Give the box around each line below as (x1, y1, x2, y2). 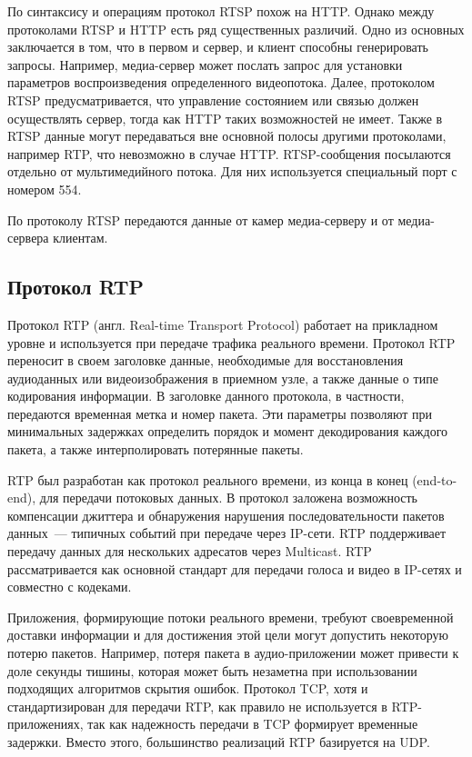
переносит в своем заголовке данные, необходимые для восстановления (7, 351, 404, 370)
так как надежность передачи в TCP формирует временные (87, 714, 418, 733)
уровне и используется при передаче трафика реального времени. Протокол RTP (7, 333, 456, 352)
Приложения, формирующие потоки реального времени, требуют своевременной (7, 607, 454, 626)
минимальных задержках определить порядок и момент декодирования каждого (7, 422, 448, 441)
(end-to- (412, 470, 457, 489)
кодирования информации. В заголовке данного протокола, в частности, (7, 386, 405, 405)
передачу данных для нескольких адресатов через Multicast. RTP (7, 542, 372, 561)
